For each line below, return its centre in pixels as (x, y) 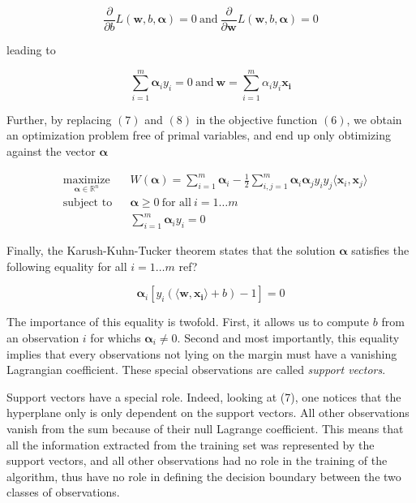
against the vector (51, 150)
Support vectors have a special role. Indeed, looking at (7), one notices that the (204, 396)
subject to (88, 202)
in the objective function (257, 119)
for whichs (116, 338)
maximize (86, 181)
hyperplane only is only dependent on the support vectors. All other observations (208, 413)
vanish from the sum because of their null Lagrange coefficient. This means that (205, 428)
